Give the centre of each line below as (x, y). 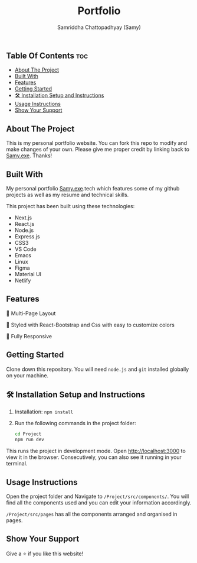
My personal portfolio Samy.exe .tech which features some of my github (93, 188)
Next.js (23, 218)
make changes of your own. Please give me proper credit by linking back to (98, 150)
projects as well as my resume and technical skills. (68, 195)
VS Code (25, 249)
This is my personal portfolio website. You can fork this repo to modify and (97, 143)
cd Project (28, 434)
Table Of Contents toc (47, 55)
